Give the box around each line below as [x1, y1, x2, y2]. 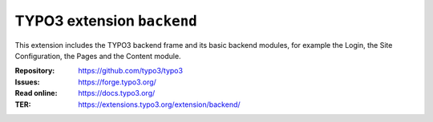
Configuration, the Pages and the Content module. [14, 51, 181, 61]
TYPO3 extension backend [14, 12, 198, 30]
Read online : [14, 89, 58, 98]
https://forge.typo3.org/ [78, 77, 156, 87]
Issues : [14, 77, 40, 87]
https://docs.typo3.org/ [78, 89, 156, 98]
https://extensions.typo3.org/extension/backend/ [78, 100, 241, 109]
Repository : [14, 66, 55, 76]
